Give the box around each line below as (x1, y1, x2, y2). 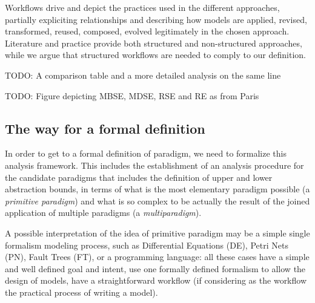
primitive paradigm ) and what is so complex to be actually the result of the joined (5, 194, 310, 207)
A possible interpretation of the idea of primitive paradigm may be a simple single (5, 226, 310, 239)
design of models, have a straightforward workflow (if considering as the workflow (5, 274, 307, 287)
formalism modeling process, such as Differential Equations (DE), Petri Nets (5, 238, 288, 251)
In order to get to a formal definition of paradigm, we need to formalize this (5, 147, 287, 160)
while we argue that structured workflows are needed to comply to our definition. (5, 48, 306, 61)
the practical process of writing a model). (5, 285, 158, 298)
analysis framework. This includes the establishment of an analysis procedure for (5, 158, 304, 171)
